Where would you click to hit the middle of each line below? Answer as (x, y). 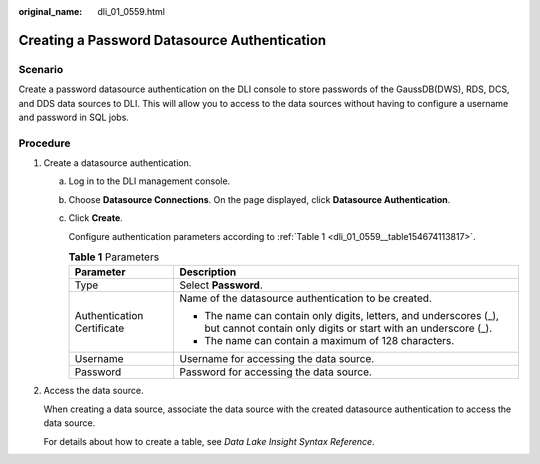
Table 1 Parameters (114, 257)
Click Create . (96, 218)
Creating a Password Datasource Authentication (172, 40)
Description (208, 272)
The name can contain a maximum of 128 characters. (329, 341)
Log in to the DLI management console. (149, 181)
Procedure (44, 143)
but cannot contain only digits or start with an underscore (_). (348, 328)
